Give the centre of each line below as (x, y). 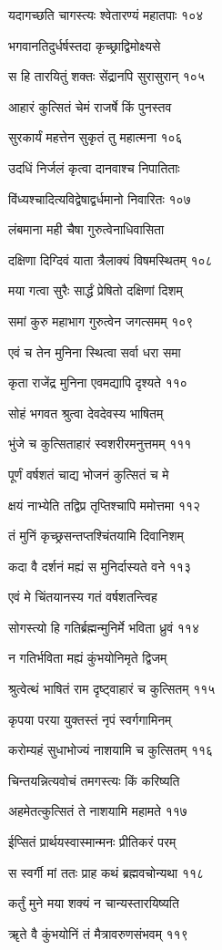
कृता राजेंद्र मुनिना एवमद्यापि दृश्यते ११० (98, 382)
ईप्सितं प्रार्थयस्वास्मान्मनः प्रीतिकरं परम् (92, 842)
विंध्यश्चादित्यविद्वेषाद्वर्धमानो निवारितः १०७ (100, 198)
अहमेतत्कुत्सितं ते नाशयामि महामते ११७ (98, 811)
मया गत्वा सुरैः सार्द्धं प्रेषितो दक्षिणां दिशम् (96, 290)
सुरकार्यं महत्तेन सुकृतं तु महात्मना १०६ (96, 137)
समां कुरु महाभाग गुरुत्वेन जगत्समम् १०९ (101, 320)
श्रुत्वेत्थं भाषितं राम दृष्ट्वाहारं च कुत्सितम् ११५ (112, 689)
